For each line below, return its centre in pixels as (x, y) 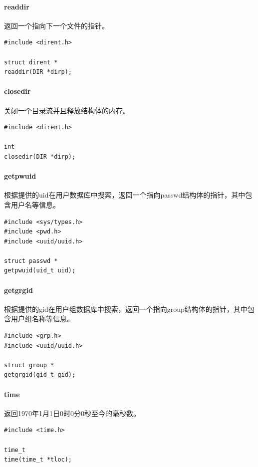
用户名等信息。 (35, 204)
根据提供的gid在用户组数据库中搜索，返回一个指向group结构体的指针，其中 (126, 309)
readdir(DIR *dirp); (38, 72)
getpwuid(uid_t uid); (40, 271)
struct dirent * (31, 62)
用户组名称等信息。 (42, 319)
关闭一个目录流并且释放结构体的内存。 (67, 110)
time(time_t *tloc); (38, 460)
